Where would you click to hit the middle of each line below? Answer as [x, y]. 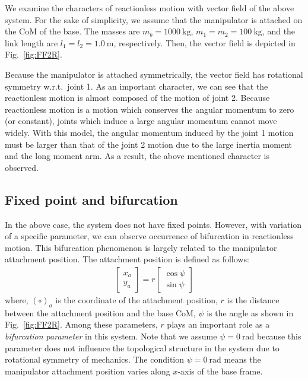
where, [17, 299]
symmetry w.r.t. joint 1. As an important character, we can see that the [136, 86]
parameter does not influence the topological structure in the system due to [142, 347]
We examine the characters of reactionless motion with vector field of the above [150, 8]
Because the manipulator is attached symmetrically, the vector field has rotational [154, 74]
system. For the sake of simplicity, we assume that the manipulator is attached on [154, 19]
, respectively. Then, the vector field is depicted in [204, 42]
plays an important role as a [218, 324]
